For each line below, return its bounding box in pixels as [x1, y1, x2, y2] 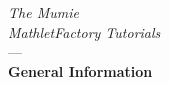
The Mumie [8, 2, 79, 22]
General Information [8, 60, 153, 81]
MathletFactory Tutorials [8, 21, 161, 42]
